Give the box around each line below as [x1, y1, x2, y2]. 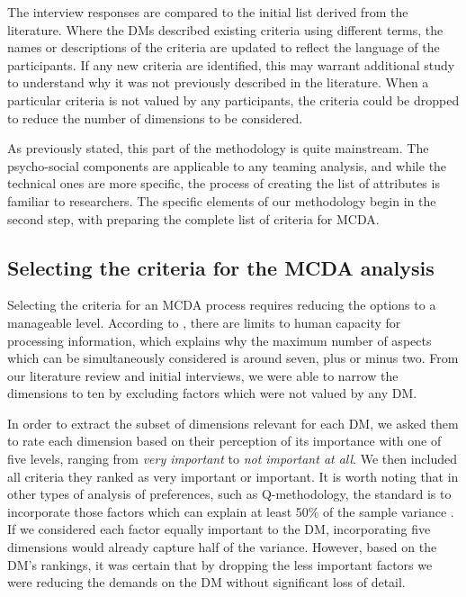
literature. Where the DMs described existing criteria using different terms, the [7, 20, 444, 39]
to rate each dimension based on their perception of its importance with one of [7, 431, 442, 450]
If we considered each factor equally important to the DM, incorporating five [7, 520, 431, 538]
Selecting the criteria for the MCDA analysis [7, 253, 435, 281]
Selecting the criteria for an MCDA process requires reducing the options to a [7, 295, 436, 314]
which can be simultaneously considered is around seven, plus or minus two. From [7, 348, 459, 367]
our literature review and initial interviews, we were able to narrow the [7, 366, 399, 384]
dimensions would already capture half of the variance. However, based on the [7, 538, 437, 556]
